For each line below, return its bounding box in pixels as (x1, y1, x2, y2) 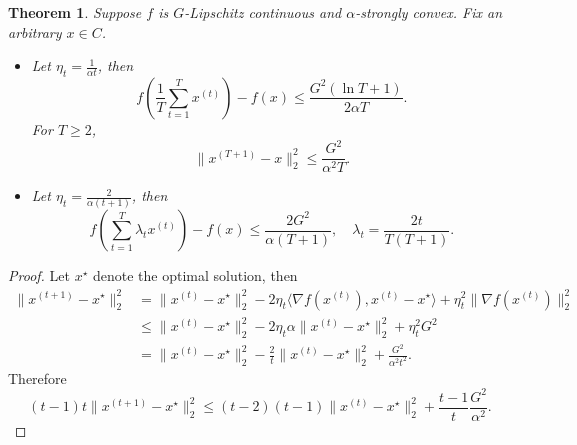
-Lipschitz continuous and (184, 2, 342, 22)
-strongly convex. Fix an (355, 2, 503, 22)
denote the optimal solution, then (93, 265, 298, 286)
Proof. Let (8, 265, 70, 286)
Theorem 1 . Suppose (8, 2, 142, 22)
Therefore (8, 367, 67, 388)
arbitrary (8, 21, 62, 42)
